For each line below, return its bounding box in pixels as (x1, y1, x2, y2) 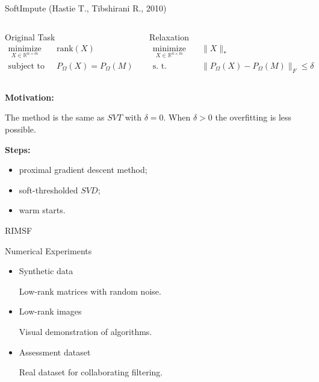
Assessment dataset (19, 345, 91, 358)
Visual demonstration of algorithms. (19, 325, 152, 337)
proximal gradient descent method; (19, 163, 147, 176)
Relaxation (149, 30, 190, 43)
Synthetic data (19, 265, 73, 277)
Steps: (5, 143, 31, 155)
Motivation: (5, 90, 54, 103)
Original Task (5, 30, 55, 43)
